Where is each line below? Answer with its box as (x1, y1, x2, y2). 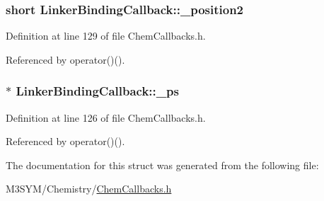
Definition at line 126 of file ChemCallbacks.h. (6, 110, 206, 125)
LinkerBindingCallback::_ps (16, 82, 179, 100)
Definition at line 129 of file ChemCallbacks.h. (6, 28, 206, 43)
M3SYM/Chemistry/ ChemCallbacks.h (6, 181, 172, 196)
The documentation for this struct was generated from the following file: (6, 157, 319, 172)
